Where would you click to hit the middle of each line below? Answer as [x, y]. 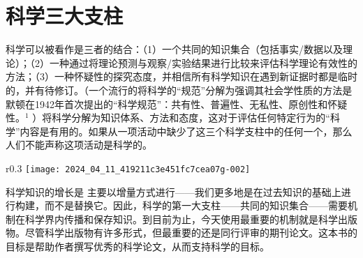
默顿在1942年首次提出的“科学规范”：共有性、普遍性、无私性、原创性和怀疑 [177, 104]
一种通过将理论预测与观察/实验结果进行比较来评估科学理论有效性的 [203, 62]
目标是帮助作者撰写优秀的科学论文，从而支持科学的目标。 [138, 246]
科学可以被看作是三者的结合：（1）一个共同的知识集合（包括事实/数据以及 [174, 49]
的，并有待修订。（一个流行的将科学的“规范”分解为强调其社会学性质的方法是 [179, 90]
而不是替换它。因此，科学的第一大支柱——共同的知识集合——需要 [196, 205]
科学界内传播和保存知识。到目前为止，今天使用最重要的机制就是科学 [181, 219]
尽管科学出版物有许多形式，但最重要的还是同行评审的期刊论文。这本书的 [191, 233]
